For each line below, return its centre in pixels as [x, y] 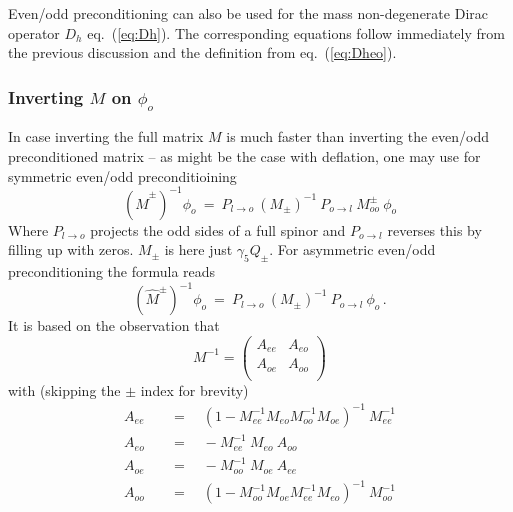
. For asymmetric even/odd [352, 249]
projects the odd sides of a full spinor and [218, 229]
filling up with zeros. [71, 249]
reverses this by [434, 229]
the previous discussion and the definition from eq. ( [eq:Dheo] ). [202, 52]
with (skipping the [64, 389]
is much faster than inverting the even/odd [358, 136]
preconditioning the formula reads [112, 271]
